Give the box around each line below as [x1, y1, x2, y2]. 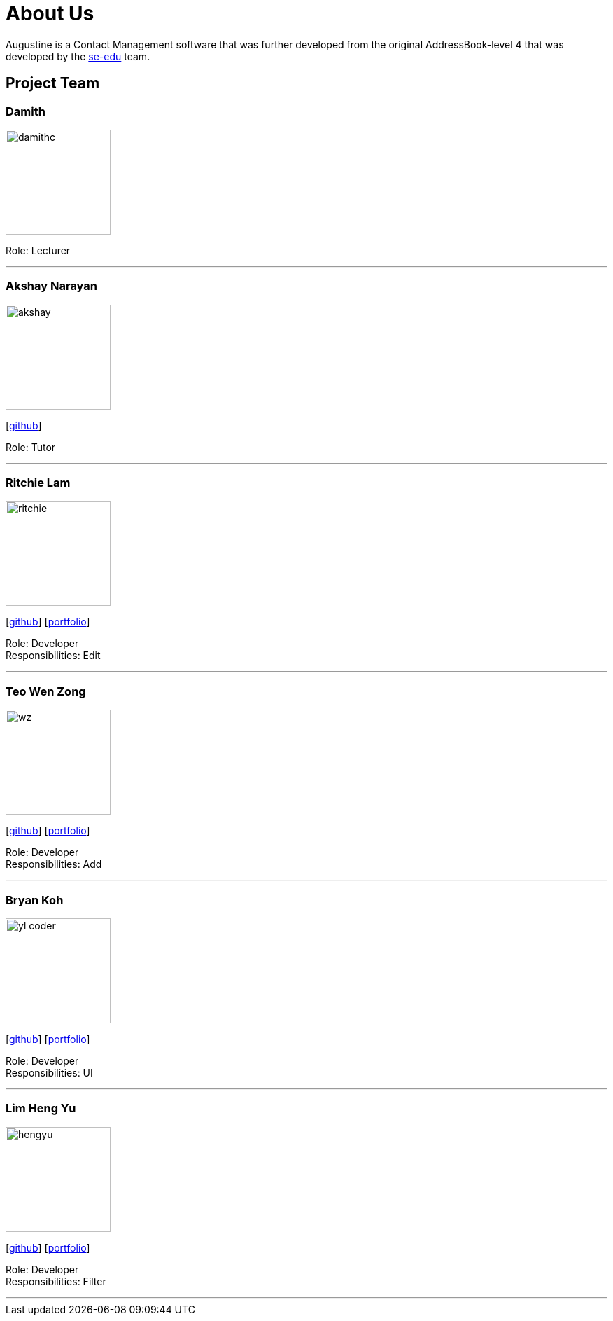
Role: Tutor [6, 441, 56, 453]
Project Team [6, 74, 100, 92]
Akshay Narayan [6, 279, 97, 293]
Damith [6, 104, 45, 118]
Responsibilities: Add [6, 858, 102, 871]
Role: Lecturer [6, 244, 71, 256]
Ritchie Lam [6, 476, 71, 490]
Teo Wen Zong [6, 684, 86, 698]
